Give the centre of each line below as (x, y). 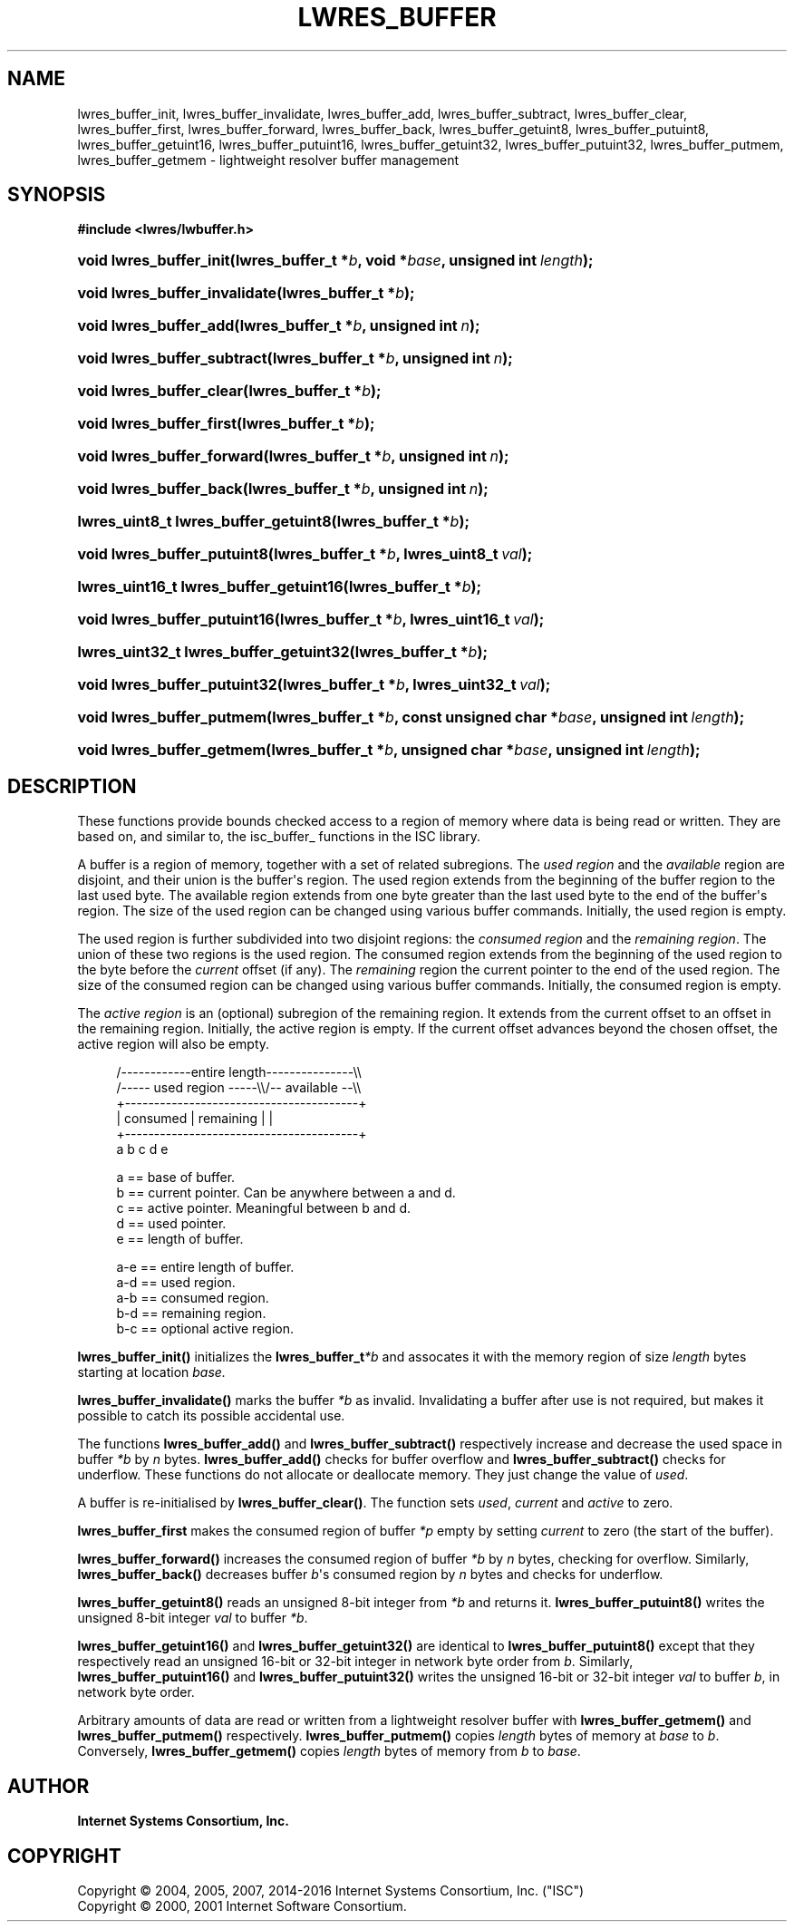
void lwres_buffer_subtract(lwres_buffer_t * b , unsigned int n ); (295, 359)
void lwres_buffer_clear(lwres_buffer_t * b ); (229, 391)
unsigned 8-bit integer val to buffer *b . (193, 1618)
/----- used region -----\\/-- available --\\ (239, 1088)
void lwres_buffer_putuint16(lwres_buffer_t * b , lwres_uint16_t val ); (311, 620)
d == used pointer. (171, 1224)
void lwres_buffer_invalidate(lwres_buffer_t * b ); (246, 293)
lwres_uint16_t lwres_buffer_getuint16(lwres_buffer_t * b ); (279, 587)
